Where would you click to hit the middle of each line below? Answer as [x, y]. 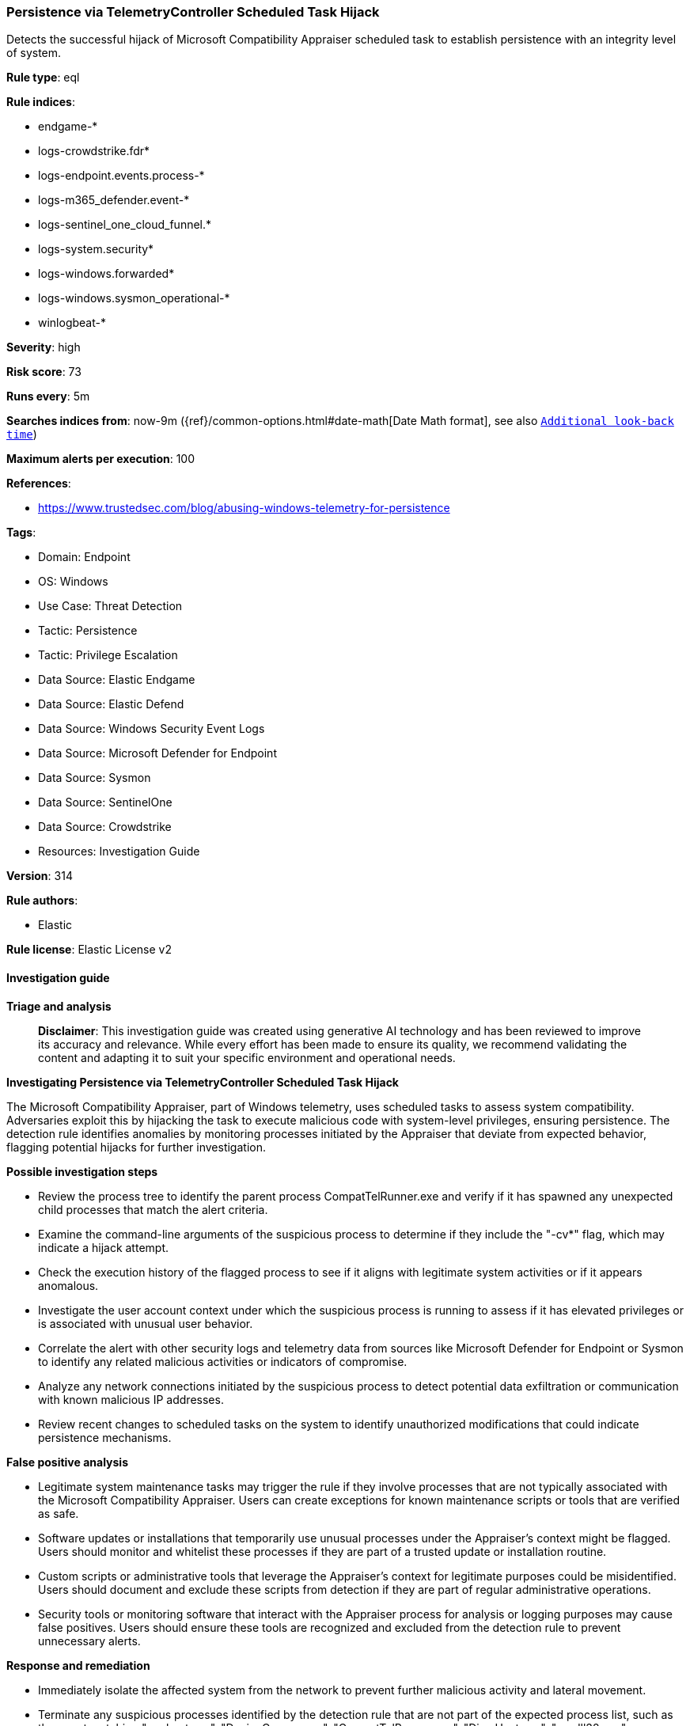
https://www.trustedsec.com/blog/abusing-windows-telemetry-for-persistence [244, 508]
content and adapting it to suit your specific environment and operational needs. [247, 1057]
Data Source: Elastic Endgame [117, 680]
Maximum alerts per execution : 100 [101, 459]
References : [39, 484]
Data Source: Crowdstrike [105, 827]
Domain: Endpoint [84, 557]
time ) [22, 434]
